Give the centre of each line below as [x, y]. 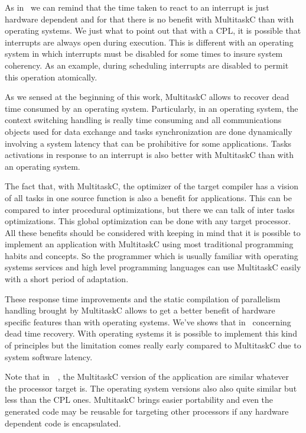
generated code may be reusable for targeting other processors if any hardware [147, 411]
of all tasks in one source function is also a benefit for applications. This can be [148, 197]
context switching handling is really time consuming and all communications [143, 120]
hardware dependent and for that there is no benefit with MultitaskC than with [149, 19]
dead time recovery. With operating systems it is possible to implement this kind [151, 333]
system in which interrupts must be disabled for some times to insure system [144, 54]
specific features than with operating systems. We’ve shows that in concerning [148, 321]
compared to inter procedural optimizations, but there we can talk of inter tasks [150, 209]
